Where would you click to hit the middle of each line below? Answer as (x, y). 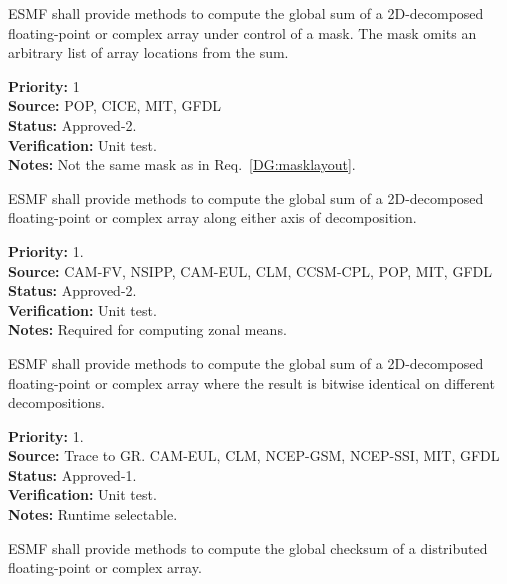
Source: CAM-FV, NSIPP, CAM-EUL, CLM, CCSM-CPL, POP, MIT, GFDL (250, 270)
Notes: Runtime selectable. (93, 514)
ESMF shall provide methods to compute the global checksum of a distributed (248, 547)
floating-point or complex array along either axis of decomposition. (212, 217)
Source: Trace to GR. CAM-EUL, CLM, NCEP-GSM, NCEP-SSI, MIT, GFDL (254, 455)
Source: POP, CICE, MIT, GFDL (115, 105)
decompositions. (56, 402)
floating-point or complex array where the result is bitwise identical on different (251, 382)
